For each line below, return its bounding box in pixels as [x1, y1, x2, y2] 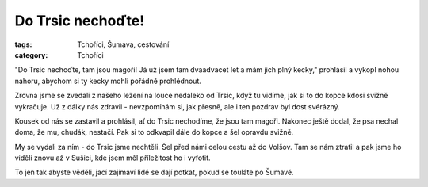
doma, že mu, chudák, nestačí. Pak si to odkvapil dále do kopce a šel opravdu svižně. [14, 128, 294, 137]
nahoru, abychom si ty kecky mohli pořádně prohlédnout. [14, 76, 202, 86]
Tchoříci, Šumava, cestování [77, 40, 170, 49]
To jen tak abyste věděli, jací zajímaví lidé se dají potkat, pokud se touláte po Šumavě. [14, 167, 294, 177]
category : [14, 50, 48, 59]
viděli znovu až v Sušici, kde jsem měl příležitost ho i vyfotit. [14, 153, 211, 162]
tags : [14, 40, 32, 49]
